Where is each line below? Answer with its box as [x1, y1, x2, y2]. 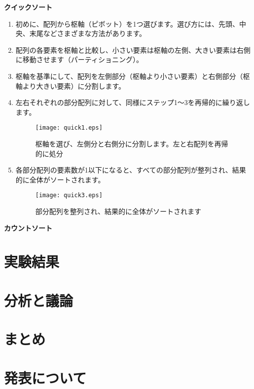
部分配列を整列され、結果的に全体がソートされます [35, 206, 201, 216]
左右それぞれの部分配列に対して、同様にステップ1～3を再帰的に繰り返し [15, 97, 250, 107]
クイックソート [4, 2, 52, 12]
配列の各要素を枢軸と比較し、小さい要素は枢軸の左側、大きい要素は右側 [15, 44, 251, 55]
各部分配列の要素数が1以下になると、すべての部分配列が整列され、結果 [15, 165, 246, 175]
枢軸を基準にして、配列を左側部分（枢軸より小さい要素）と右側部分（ [15, 71, 243, 81]
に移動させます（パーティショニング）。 [15, 54, 143, 65]
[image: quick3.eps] [35, 192, 103, 199]
